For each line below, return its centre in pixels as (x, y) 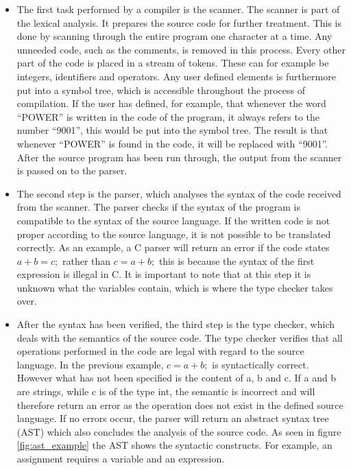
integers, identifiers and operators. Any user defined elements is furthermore (176, 76)
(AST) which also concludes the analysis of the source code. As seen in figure (179, 431)
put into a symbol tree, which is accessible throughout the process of (161, 90)
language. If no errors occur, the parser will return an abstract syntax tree (173, 418)
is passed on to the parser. (72, 171)
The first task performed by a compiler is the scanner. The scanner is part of (178, 9)
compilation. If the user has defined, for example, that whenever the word (171, 103)
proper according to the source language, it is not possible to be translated (174, 234)
